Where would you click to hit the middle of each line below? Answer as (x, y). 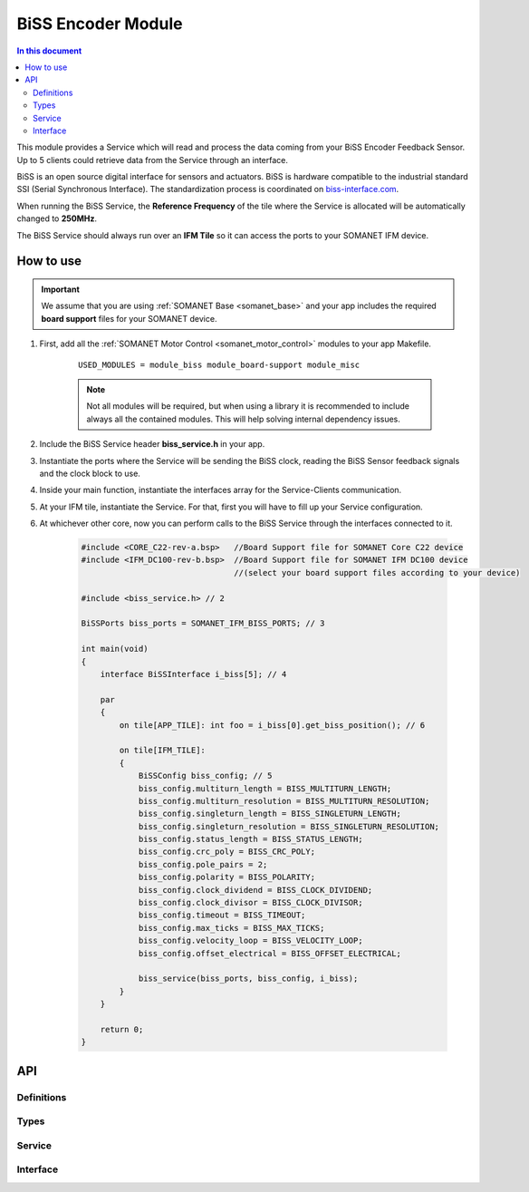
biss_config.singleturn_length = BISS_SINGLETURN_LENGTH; (270, 814)
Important (61, 289)
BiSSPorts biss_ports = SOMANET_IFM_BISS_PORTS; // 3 (203, 624)
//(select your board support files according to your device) (377, 572)
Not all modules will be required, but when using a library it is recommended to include (248, 406)
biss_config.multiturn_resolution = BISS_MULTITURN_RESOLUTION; (284, 801)
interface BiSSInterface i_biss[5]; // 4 (193, 674)
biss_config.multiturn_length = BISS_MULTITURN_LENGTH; (265, 788)
